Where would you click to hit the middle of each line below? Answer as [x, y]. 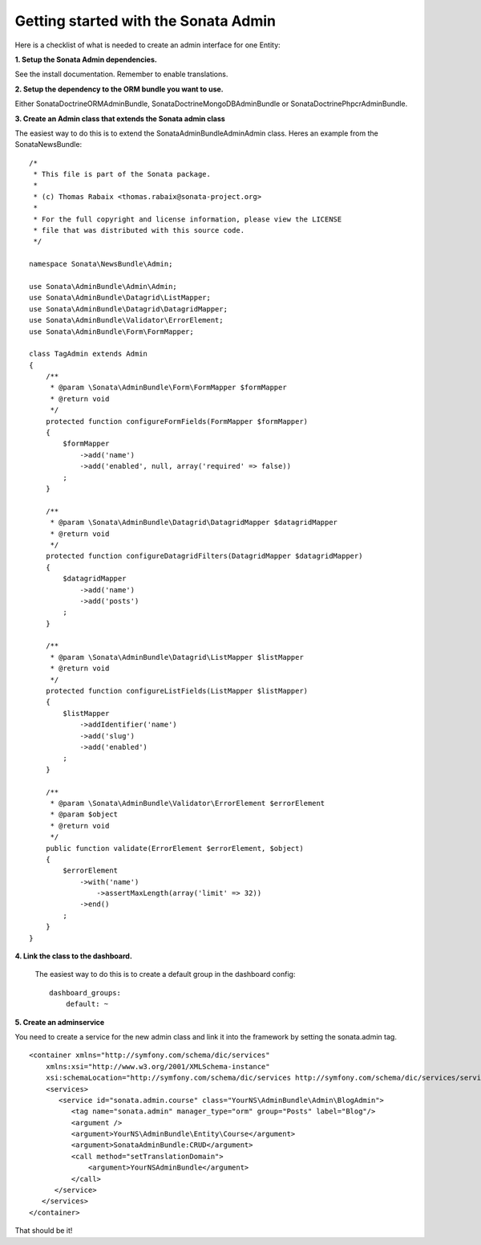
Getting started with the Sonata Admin [146, 21]
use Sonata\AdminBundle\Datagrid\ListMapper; [120, 298]
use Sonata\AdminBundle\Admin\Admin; [103, 286]
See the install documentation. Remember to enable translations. [121, 74]
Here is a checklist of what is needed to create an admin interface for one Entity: [148, 45]
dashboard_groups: [85, 993]
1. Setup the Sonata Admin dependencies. [86, 59]
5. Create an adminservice [60, 1022]
